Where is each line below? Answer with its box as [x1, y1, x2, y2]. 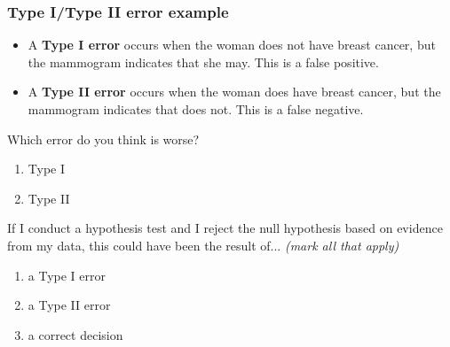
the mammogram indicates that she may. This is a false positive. [28, 52, 379, 71]
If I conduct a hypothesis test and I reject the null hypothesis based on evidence [7, 219, 443, 237]
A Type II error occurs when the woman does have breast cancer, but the [28, 82, 441, 101]
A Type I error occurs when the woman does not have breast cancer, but [28, 35, 436, 54]
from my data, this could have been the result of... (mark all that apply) [7, 235, 399, 254]
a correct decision [28, 325, 123, 343]
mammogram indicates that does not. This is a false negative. [28, 100, 364, 118]
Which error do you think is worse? [7, 129, 200, 148]
